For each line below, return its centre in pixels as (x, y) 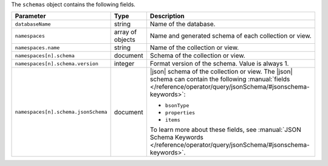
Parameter (30, 16)
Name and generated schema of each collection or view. (231, 36)
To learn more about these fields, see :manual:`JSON (225, 130)
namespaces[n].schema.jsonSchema (61, 112)
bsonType (177, 105)
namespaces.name (37, 48)
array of (125, 32)
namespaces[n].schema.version (56, 64)
